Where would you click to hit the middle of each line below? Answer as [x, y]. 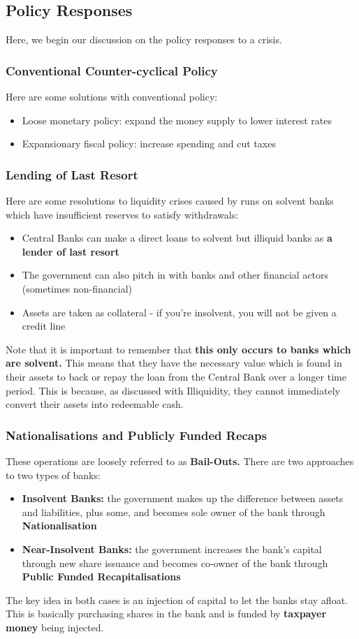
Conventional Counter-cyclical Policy [112, 70]
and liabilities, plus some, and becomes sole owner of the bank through [174, 512]
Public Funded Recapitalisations [101, 576]
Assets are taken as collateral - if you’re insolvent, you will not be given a [179, 312]
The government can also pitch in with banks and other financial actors [175, 275]
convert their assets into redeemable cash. [95, 404]
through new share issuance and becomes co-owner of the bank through [175, 563]
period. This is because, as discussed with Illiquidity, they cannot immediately [173, 390]
